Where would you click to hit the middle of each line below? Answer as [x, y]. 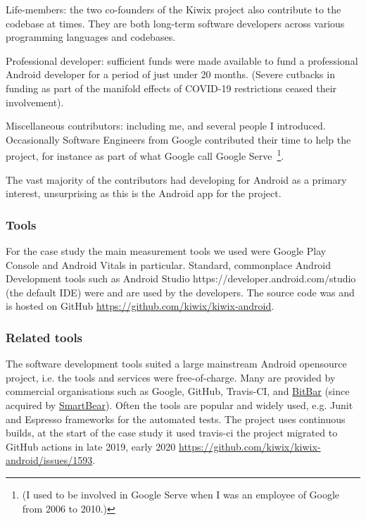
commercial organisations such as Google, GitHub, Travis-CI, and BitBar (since [178, 391]
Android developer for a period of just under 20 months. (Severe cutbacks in [170, 74]
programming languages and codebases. [91, 37]
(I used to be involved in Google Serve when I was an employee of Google [181, 494]
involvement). [35, 102]
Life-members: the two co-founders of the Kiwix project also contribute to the [173, 9]
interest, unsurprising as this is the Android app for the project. [144, 193]
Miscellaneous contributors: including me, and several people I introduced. [166, 126]
